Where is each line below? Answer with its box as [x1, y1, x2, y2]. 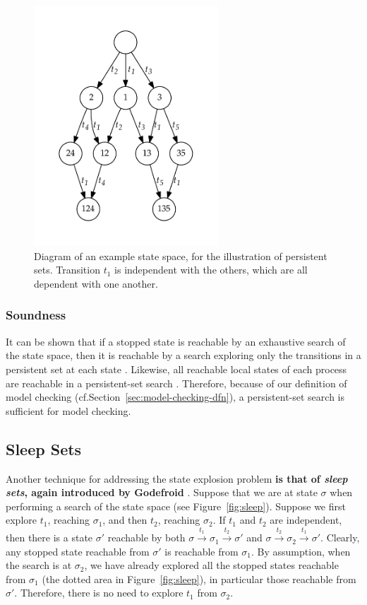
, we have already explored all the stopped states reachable [84, 558, 339, 572]
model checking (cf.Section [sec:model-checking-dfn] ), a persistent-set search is [6, 389, 345, 404]
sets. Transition [34, 262, 100, 277]
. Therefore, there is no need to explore [14, 585, 183, 600]
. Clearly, [320, 530, 360, 545]
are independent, [270, 512, 342, 527]
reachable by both [107, 530, 186, 545]
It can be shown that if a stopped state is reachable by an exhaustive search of [6, 334, 346, 348]
